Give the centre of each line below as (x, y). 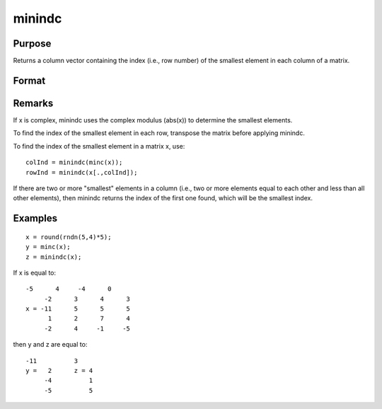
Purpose (32, 44)
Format (29, 80)
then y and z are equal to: (50, 345)
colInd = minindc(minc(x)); (74, 162)
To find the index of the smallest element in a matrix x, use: (99, 146)
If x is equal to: (35, 272)
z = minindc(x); (54, 257)
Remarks (33, 103)
